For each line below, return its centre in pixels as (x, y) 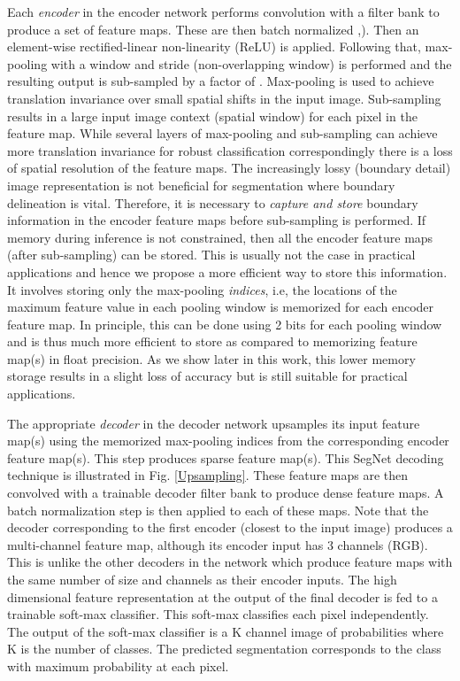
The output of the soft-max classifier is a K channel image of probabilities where (226, 631)
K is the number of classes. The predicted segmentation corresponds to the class (224, 649)
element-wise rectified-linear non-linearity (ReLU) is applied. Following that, (214, 46)
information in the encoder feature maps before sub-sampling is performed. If (217, 220)
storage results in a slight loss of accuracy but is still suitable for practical (207, 376)
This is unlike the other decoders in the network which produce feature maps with (230, 562)
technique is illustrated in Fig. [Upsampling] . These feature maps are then (207, 475)
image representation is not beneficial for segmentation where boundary (201, 185)
